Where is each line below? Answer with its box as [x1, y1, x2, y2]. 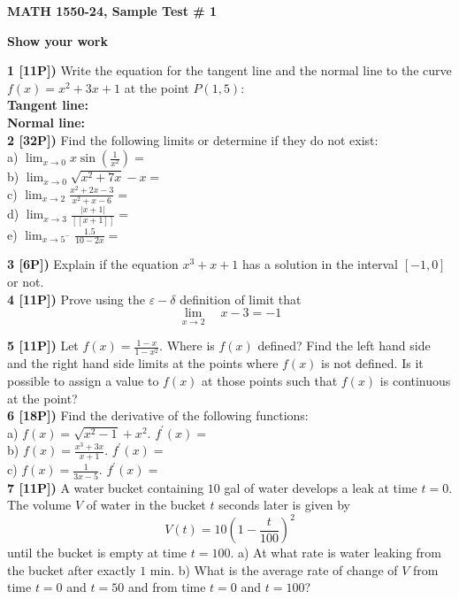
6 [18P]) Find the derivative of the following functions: [7, 406, 309, 425]
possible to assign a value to [7, 372, 159, 390]
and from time [127, 578, 206, 596]
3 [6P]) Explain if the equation [7, 255, 179, 273]
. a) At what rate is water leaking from [230, 543, 441, 562]
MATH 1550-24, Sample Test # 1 [7, 2, 218, 19]
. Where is [159, 336, 215, 355]
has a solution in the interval [242, 255, 399, 273]
